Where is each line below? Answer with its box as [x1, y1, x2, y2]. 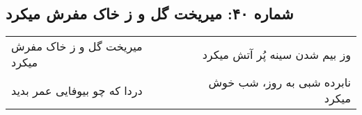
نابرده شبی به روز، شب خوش [208, 74, 351, 91]
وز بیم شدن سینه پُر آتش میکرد [202, 46, 351, 62]
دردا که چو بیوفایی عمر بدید [11, 82, 143, 98]
